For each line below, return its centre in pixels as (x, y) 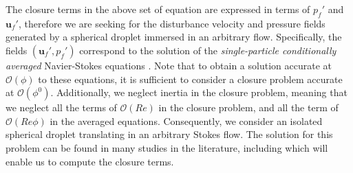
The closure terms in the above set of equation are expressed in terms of (158, 9)
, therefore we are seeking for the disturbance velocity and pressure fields (172, 23)
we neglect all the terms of (61, 107)
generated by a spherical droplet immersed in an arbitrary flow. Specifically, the (174, 37)
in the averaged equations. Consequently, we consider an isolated (186, 120)
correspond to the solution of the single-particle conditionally (208, 50)
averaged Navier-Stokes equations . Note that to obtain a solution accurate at (169, 65)
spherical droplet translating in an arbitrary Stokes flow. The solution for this (169, 134)
